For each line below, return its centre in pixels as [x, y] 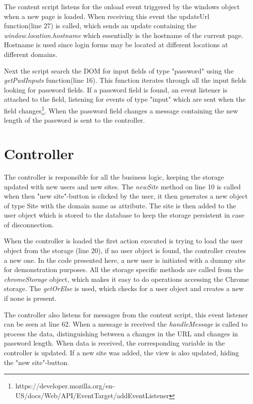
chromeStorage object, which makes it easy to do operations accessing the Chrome [126, 279]
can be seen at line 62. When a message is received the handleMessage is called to [126, 324]
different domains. [31, 54]
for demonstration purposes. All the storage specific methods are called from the [124, 269]
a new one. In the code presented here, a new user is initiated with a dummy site [125, 260]
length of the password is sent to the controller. [74, 120]
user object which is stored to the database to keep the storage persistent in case [124, 215]
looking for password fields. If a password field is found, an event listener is [116, 89]
